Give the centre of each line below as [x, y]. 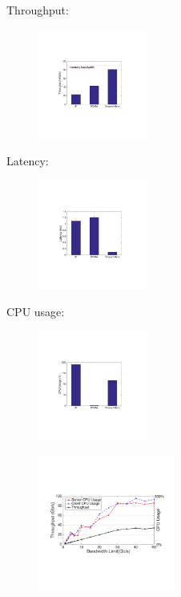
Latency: [28, 160]
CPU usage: [36, 311]
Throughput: [38, 10]
